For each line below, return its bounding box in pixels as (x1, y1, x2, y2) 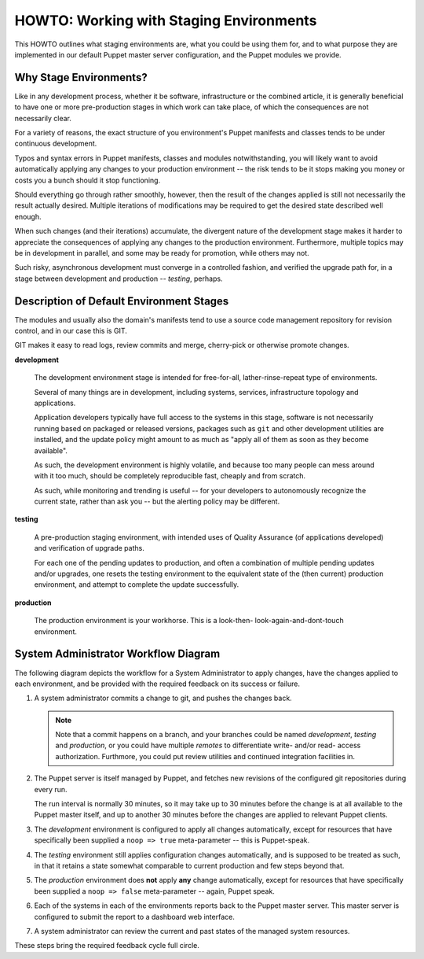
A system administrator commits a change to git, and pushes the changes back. (34, 693, 292, 703)
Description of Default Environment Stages (14, 294, 229, 308)
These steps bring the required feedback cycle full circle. (14, 941, 199, 950)
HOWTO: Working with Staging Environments (14, 12, 317, 29)
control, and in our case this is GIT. (14, 326, 127, 335)
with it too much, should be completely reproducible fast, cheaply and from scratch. (34, 471, 306, 481)
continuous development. (14, 138, 97, 149)
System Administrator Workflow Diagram (14, 647, 221, 661)
